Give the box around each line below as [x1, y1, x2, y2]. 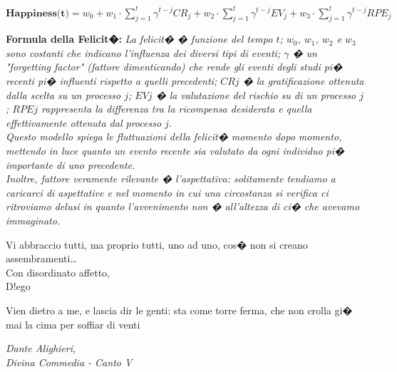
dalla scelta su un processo [6, 87, 121, 102]
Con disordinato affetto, [6, 264, 110, 279]
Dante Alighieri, [6, 341, 76, 356]
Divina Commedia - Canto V [6, 354, 133, 369]
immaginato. [6, 213, 61, 228]
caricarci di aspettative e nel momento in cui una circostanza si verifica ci [6, 185, 329, 200]
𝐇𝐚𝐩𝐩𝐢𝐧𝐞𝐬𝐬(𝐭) [6, 8, 69, 19]
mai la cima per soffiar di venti [6, 316, 140, 331]
